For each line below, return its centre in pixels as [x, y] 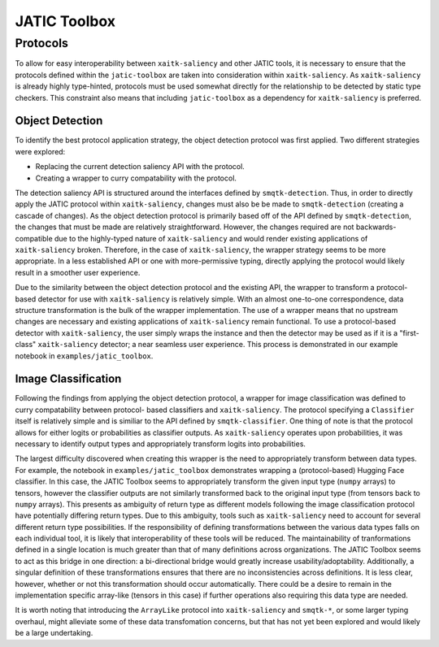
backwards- [376, 227]
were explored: [40, 151]
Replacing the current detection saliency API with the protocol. [140, 167]
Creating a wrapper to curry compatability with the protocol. [136, 178]
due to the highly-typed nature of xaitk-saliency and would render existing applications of [211, 238]
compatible [34, 238]
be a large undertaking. [54, 633]
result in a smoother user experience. [78, 272]
